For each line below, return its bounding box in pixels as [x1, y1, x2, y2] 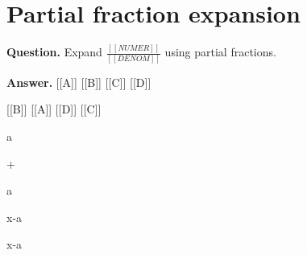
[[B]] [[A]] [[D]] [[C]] [6, 101, 102, 117]
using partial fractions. [164, 43, 276, 60]
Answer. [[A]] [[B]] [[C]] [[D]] [6, 73, 151, 90]
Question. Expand [6, 43, 102, 60]
